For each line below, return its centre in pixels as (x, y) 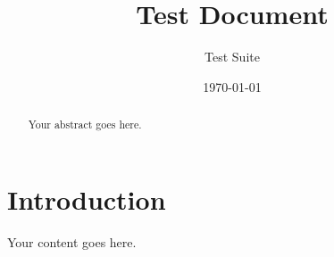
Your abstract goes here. (85, 124)
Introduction (87, 199)
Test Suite (232, 57)
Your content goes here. (72, 241)
